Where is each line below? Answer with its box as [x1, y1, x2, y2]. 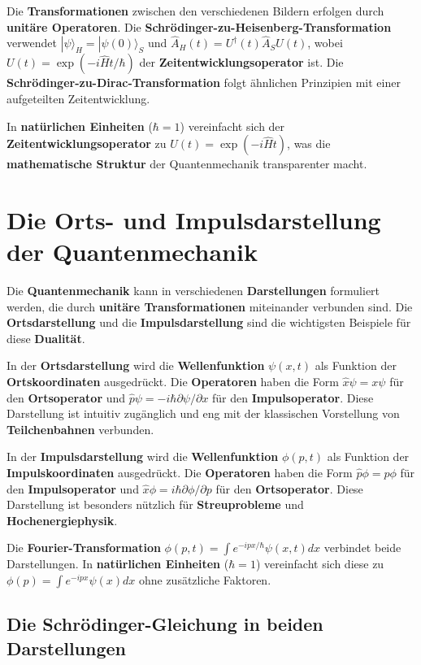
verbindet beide [323, 539, 401, 556]
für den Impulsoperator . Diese [212, 389, 374, 406]
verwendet [7, 34, 57, 51]
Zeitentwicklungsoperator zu [7, 135, 167, 152]
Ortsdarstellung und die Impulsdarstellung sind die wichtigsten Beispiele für [7, 314, 411, 331]
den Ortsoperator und [7, 389, 126, 406]
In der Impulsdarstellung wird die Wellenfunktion [7, 448, 279, 465]
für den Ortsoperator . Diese [215, 480, 363, 497]
